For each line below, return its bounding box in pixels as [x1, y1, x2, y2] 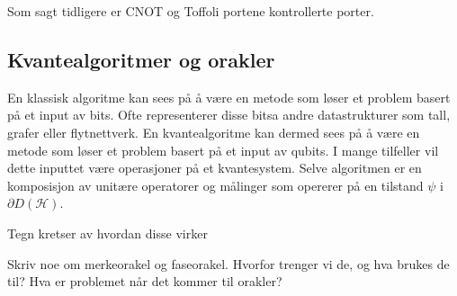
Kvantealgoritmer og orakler [7, 45, 275, 73]
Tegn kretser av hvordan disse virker [7, 223, 208, 242]
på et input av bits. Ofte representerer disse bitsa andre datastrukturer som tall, [7, 105, 451, 124]
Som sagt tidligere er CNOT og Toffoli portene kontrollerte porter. [7, 2, 374, 20]
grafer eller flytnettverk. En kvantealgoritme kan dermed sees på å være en [7, 122, 420, 141]
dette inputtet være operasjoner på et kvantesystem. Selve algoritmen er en [7, 158, 422, 177]
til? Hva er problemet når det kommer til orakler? [7, 272, 282, 291]
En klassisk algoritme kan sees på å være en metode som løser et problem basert [7, 87, 451, 106]
